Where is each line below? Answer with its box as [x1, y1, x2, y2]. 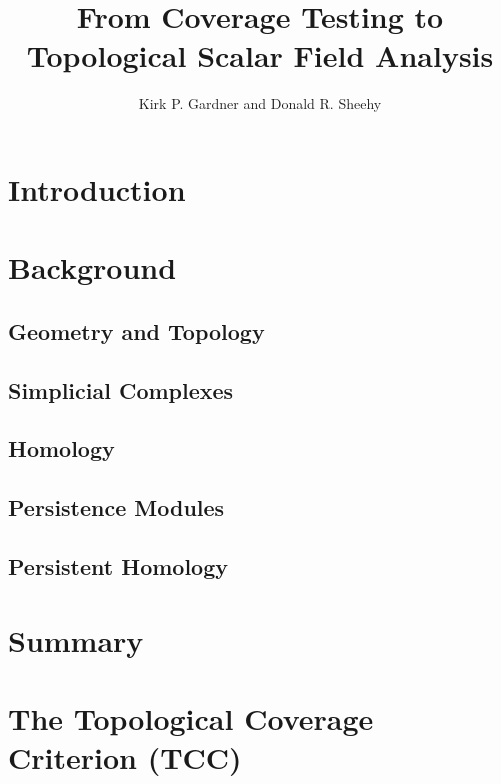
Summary [8, 619, 144, 660]
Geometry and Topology [8, 315, 265, 346]
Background [8, 247, 177, 288]
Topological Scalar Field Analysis [26, 35, 494, 76]
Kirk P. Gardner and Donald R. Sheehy [138, 93, 382, 114]
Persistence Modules [8, 492, 225, 523]
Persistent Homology [8, 550, 229, 581]
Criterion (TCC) [8, 737, 242, 778]
